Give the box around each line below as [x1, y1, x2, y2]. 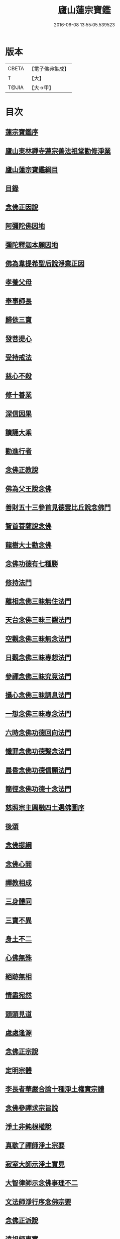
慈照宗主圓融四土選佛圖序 [5, 803, 84, 812]
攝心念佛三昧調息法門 [5, 691, 71, 699]
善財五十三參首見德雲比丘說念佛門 [5, 503, 111, 512]
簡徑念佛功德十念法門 [5, 785, 71, 793]
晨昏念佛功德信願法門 [5, 766, 71, 774]
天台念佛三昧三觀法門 [5, 616, 71, 624]
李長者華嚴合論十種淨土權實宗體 [5, 1085, 104, 1093]
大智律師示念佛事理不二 [5, 1179, 78, 1187]
